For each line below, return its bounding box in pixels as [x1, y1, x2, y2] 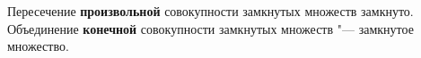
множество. [7, 37, 69, 55]
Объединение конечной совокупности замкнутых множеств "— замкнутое [7, 19, 414, 37]
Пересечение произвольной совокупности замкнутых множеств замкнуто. [7, 2, 414, 20]
